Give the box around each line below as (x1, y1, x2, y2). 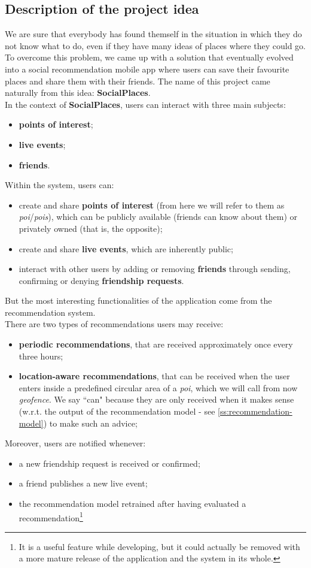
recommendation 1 (19, 509, 83, 524)
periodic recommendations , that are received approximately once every (19, 338, 293, 351)
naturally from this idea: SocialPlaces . (5, 86, 151, 99)
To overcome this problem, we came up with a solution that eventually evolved (5, 51, 294, 64)
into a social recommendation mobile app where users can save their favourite (5, 62, 289, 75)
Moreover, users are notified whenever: (5, 437, 146, 449)
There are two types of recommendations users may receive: (5, 318, 224, 330)
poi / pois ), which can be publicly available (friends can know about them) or (19, 210, 298, 223)
